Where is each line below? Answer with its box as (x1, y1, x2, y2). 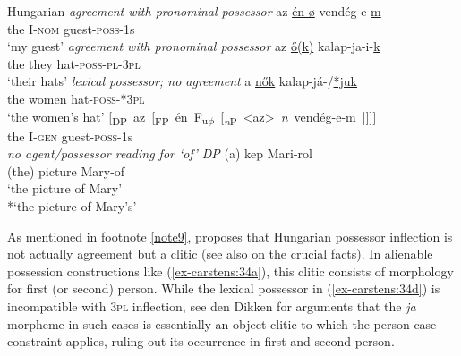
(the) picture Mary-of (7, 161, 125, 180)
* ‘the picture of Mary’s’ (7, 197, 137, 216)
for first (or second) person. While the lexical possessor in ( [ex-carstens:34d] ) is (7, 279, 440, 298)
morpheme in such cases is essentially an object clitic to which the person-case (7, 314, 437, 333)
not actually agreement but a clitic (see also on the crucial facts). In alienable (7, 244, 433, 263)
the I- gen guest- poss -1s (7, 126, 133, 145)
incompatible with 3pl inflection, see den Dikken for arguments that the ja (7, 297, 416, 316)
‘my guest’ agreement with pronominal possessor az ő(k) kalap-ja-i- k (7, 37, 380, 55)
